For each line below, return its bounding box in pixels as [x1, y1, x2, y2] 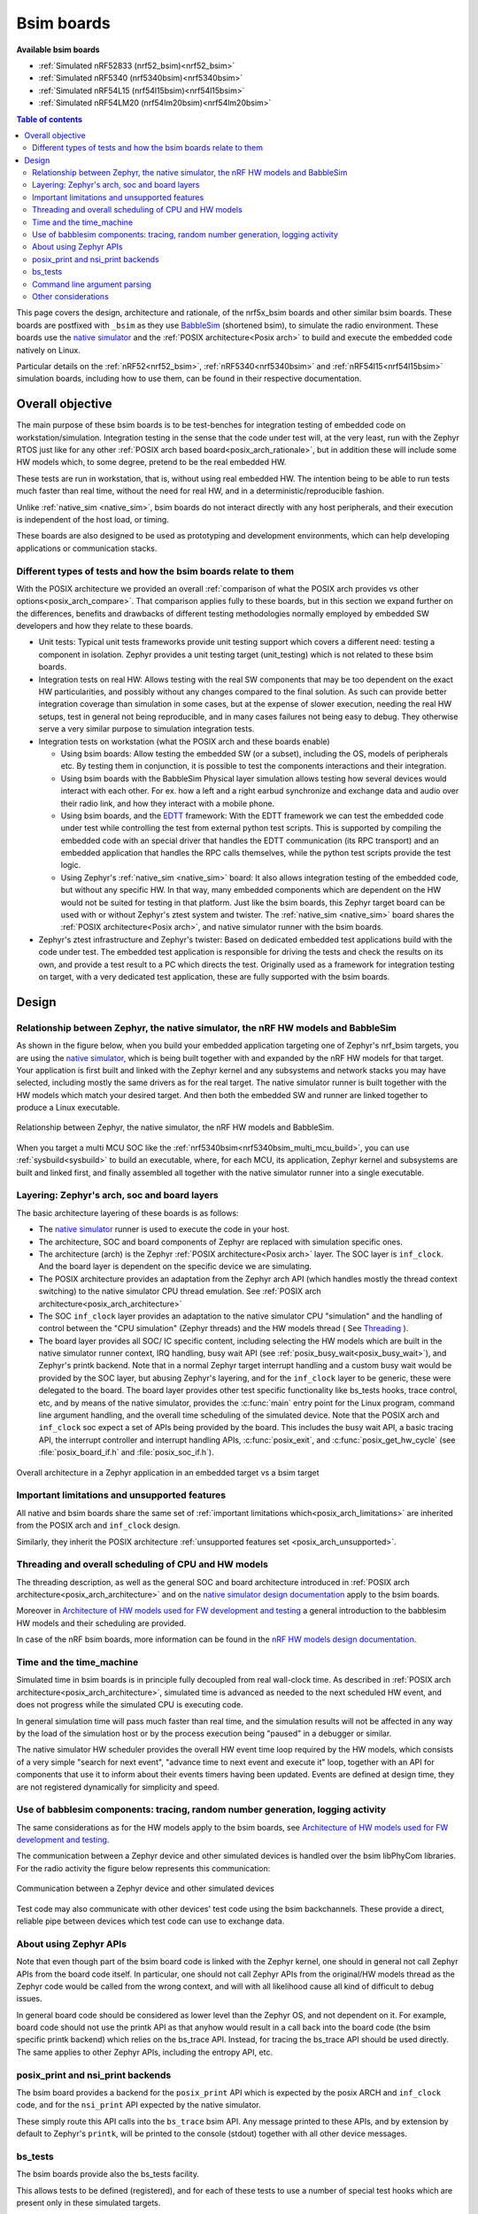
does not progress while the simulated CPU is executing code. [16, 1699, 243, 1710]
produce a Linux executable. [16, 1103, 120, 1113]
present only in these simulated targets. [16, 2197, 161, 2209]
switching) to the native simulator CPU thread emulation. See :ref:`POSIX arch [38, 1286, 322, 1297]
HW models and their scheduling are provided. [16, 1617, 187, 1629]
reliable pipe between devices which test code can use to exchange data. [16, 1916, 285, 1926]
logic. [60, 860, 81, 871]
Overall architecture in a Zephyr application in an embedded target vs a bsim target [16, 1467, 320, 1478]
